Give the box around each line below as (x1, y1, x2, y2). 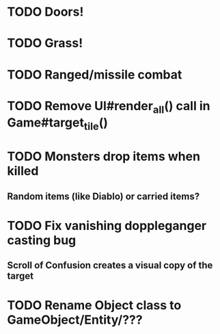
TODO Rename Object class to (7, 298, 182, 313)
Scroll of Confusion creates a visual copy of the (7, 259, 213, 271)
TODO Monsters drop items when (7, 149, 200, 164)
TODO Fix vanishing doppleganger (7, 218, 207, 233)
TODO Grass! (7, 36, 83, 51)
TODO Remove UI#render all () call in (7, 98, 210, 116)
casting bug (7, 232, 77, 248)
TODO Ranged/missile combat (7, 66, 182, 82)
